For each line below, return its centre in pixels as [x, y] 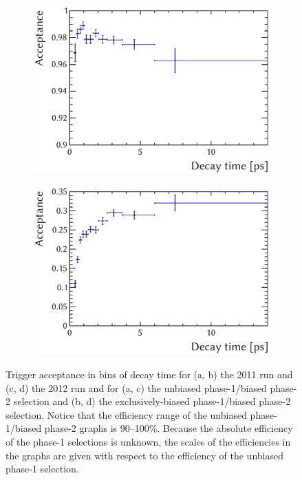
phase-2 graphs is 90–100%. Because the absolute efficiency [169, 428]
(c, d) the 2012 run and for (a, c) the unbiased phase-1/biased [136, 388]
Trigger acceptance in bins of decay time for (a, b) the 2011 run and [149, 374]
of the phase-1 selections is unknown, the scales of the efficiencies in [148, 441]
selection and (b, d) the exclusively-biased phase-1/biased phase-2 [152, 401]
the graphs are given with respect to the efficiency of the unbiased [144, 455]
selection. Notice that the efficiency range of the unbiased [126, 414]
